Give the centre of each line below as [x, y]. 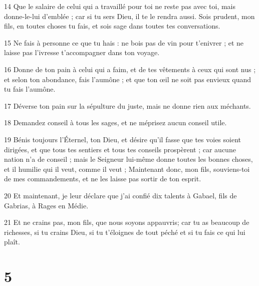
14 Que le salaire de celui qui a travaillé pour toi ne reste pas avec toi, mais [120, 6]
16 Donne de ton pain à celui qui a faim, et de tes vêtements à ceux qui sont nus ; [130, 69]
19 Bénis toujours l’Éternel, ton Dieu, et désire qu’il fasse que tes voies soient [123, 139]
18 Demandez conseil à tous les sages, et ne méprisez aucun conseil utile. [115, 122]
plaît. [12, 242]
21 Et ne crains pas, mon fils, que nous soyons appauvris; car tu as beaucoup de [127, 222]
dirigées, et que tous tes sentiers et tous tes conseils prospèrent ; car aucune [120, 149]
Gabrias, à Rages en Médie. [46, 205]
